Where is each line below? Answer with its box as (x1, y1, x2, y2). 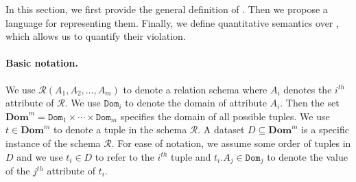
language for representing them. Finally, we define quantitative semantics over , (5, 15, 339, 30)
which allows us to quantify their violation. (5, 29, 186, 43)
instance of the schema (5, 135, 101, 150)
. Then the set (280, 95, 340, 110)
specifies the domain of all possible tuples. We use (120, 109, 330, 123)
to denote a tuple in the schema (54, 122, 187, 137)
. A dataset (198, 122, 245, 137)
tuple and (171, 149, 211, 163)
